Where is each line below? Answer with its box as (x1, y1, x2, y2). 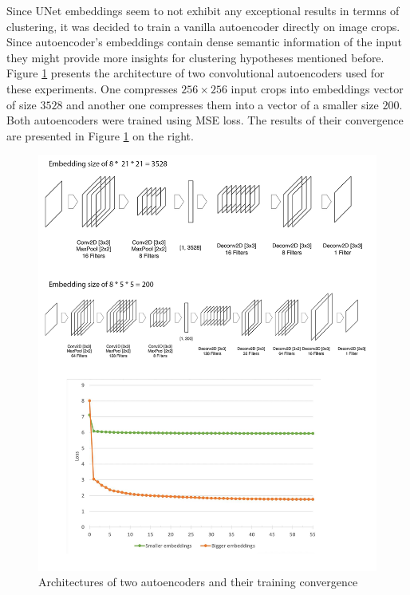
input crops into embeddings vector (231, 80, 404, 97)
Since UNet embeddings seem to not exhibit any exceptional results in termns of (6, 2, 400, 18)
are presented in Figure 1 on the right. (6, 127, 194, 144)
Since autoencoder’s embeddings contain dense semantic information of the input (6, 33, 402, 50)
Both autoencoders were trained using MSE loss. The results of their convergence (6, 112, 404, 128)
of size (6, 96, 37, 112)
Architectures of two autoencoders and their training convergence (38, 573, 358, 590)
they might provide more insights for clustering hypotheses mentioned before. (6, 49, 384, 65)
